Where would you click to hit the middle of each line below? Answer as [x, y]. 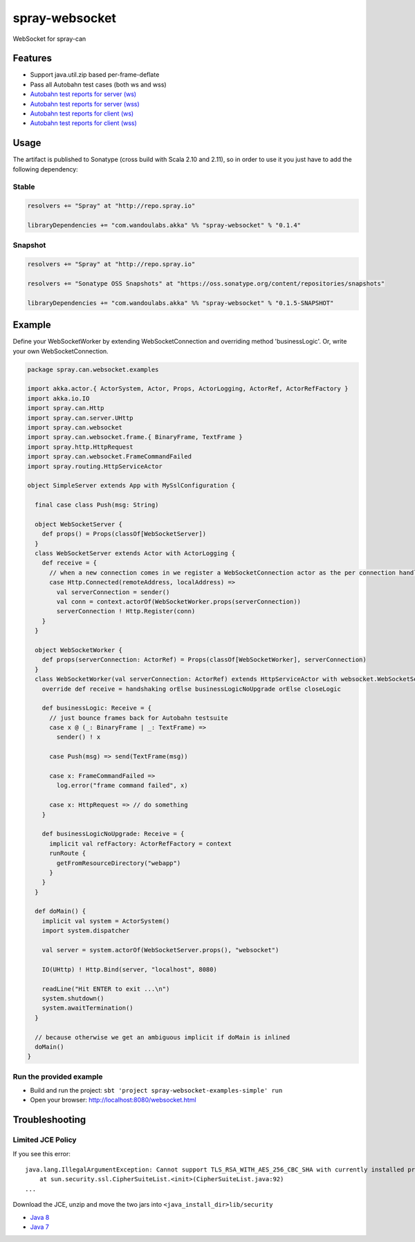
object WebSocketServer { [79, 524]
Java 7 [40, 1227]
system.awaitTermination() [88, 1008]
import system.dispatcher [86, 931]
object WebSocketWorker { [79, 650]
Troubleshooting [49, 1120]
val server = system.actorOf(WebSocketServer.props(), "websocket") [160, 950]
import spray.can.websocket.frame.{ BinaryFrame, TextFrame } [135, 437]
